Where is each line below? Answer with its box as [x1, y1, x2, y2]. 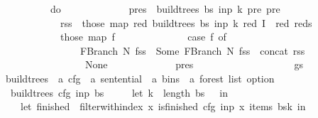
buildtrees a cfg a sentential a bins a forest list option [5, 70, 275, 85]
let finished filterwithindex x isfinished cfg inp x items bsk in [20, 99, 306, 114]
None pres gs [84, 57, 304, 72]
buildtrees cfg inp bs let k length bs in [10, 85, 228, 100]
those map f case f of [60, 29, 226, 44]
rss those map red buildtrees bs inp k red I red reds [60, 15, 312, 30]
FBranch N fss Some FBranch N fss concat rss [79, 43, 305, 58]
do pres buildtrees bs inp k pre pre [50, 1, 280, 16]
